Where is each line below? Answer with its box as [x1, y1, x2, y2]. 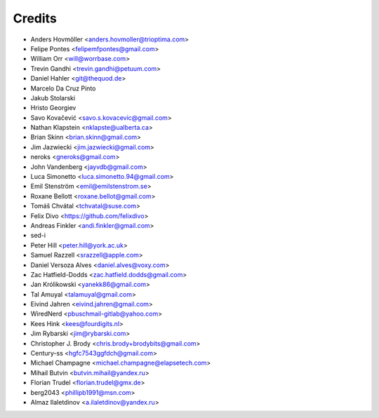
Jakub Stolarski [30, 93, 76, 102]
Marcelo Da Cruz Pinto [30, 84, 96, 93]
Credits [13, 11, 58, 26]
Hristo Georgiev [30, 104, 77, 112]
